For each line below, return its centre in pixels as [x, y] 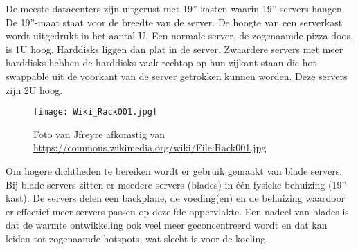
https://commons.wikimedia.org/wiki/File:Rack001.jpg [150, 147]
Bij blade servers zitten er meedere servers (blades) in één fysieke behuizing [165, 184]
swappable [27, 76]
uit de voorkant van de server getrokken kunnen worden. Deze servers [200, 76]
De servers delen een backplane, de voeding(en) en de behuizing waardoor [189, 198]
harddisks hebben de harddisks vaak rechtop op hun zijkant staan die [153, 62]
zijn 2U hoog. [34, 89]
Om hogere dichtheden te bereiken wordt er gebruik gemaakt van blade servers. [174, 171]
